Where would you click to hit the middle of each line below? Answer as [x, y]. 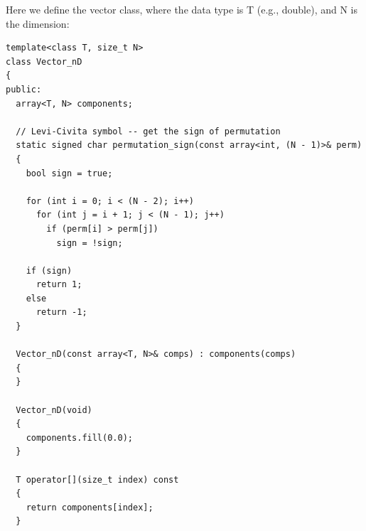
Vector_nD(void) [54, 410]
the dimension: [38, 23]
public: [24, 89]
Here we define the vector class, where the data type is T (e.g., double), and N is [182, 9]
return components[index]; [90, 507]
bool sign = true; [69, 173]
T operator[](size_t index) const [97, 479]
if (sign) [49, 270]
